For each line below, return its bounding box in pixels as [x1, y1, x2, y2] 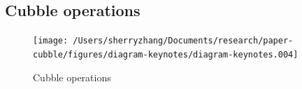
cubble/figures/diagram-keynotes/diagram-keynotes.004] [33, 49, 299, 60]
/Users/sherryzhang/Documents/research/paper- [73, 36, 294, 46]
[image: [33, 36, 69, 46]
